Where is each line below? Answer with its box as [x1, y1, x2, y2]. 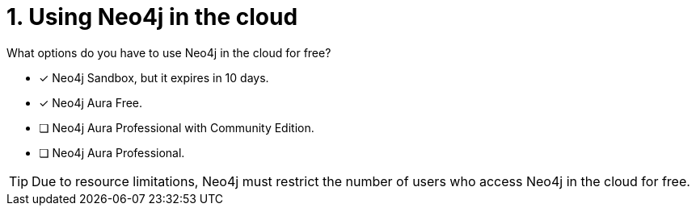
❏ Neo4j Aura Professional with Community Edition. [39, 120, 314, 135]
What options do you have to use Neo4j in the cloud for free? [6, 45, 331, 60]
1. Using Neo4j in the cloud [6, 3, 298, 31]
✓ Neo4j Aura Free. [39, 95, 143, 110]
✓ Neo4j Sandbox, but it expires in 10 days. [39, 70, 269, 85]
